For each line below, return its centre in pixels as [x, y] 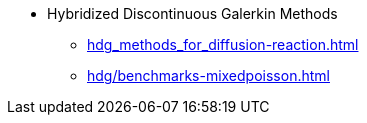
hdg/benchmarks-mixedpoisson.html [208, 75]
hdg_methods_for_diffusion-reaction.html [223, 44]
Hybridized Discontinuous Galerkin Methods [192, 13]
